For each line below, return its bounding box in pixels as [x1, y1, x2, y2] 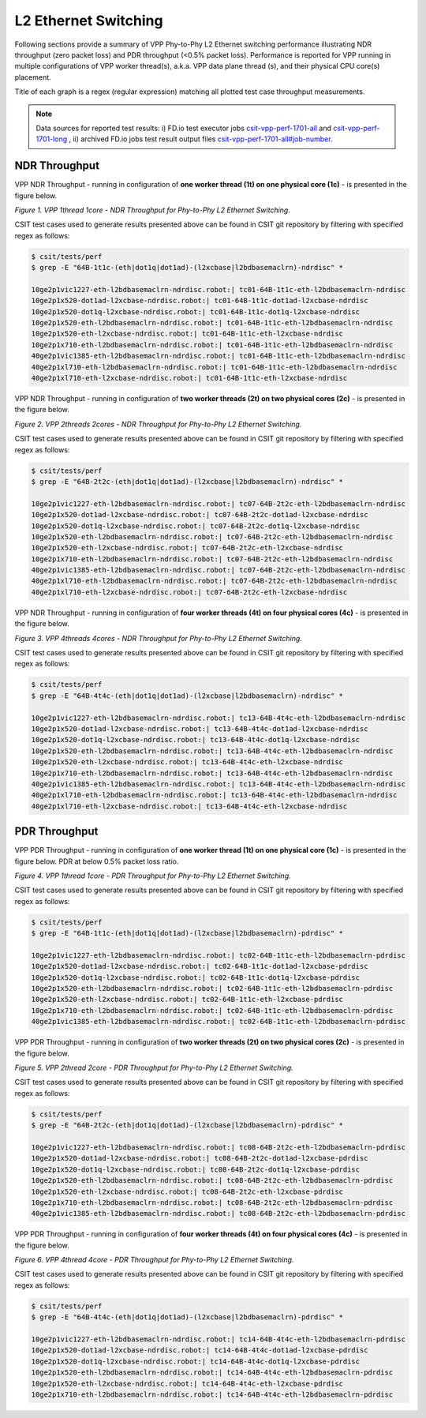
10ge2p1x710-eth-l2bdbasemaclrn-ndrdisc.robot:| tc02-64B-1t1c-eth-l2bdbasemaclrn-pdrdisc [31, 1006, 394, 1015]
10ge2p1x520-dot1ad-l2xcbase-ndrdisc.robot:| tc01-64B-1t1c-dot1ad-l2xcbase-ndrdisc [31, 296, 368, 306]
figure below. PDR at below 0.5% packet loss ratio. [14, 857, 179, 866]
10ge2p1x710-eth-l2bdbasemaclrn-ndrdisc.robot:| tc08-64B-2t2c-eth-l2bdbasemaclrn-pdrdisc [31, 1198, 394, 1207]
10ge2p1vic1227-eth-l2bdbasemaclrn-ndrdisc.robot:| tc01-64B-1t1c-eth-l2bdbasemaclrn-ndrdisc [31, 285, 406, 294]
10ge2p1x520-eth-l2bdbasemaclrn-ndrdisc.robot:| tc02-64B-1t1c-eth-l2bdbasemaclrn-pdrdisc [31, 984, 394, 993]
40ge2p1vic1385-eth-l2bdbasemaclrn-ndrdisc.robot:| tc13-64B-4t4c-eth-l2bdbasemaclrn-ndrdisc [31, 779, 406, 789]
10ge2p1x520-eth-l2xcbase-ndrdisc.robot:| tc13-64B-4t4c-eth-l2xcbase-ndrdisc [31, 758, 343, 767]
